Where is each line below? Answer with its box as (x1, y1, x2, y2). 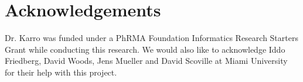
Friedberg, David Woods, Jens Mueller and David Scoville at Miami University (5, 54, 288, 67)
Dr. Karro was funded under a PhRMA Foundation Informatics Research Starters (5, 32, 298, 44)
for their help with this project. (5, 66, 117, 78)
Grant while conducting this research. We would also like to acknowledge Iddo (5, 43, 285, 55)
